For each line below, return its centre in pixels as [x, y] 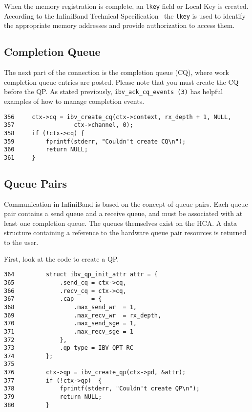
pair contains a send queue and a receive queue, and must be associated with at [123, 213]
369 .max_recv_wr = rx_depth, [83, 315]
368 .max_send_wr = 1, [71, 307]
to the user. [21, 242]
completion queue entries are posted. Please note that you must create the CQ [121, 82]
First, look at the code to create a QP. [62, 258]
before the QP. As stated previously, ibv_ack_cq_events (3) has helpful [114, 91]
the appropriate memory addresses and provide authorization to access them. [119, 25]
